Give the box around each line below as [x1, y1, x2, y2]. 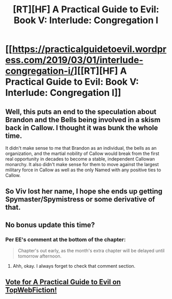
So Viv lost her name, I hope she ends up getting [5, 187, 163, 196]
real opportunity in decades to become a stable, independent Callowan [5, 156, 155, 162]
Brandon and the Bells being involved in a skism [5, 115, 161, 124]
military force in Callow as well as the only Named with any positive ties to [5, 167, 161, 173]
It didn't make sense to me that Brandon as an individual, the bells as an [5, 145, 157, 151]
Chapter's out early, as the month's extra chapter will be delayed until [17, 248, 165, 254]
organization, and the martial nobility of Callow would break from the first [5, 150, 160, 156]
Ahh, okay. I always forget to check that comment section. [12, 263, 136, 269]
